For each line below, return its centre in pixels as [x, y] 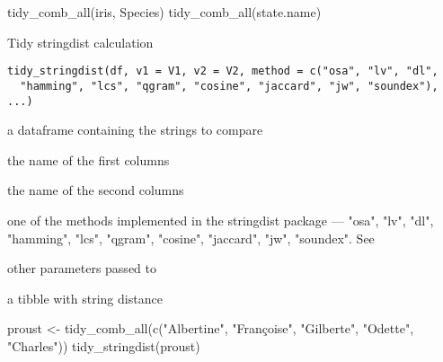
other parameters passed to [82, 268]
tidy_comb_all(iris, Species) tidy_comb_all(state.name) [164, 12]
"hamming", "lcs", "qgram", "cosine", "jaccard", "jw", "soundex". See [191, 238]
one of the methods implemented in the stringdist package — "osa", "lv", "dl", [221, 220]
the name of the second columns [96, 190]
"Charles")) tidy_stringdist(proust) [104, 345]
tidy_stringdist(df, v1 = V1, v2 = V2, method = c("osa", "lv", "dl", [223, 71]
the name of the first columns [89, 159]
